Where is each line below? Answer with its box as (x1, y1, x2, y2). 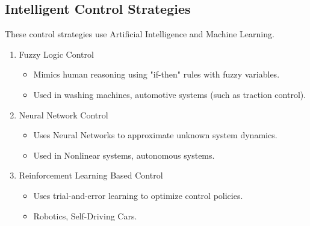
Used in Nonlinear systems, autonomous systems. (33, 148, 215, 161)
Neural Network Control (19, 108, 108, 121)
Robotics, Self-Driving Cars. (33, 209, 137, 222)
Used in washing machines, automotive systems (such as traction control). (33, 88, 306, 100)
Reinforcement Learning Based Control (19, 169, 163, 182)
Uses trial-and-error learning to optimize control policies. (33, 189, 243, 201)
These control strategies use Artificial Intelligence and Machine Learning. (5, 28, 274, 40)
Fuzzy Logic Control (19, 47, 94, 60)
